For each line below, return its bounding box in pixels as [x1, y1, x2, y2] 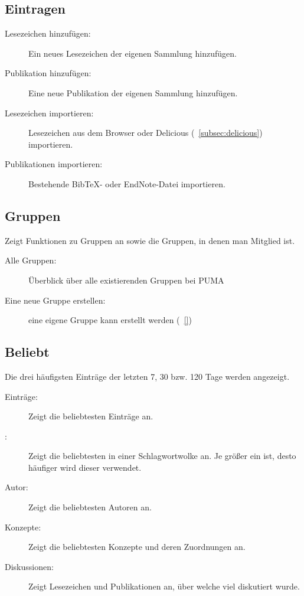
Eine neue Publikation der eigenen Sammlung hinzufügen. [28, 86, 238, 99]
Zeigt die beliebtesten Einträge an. [28, 410, 153, 422]
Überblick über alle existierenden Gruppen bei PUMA [28, 273, 224, 286]
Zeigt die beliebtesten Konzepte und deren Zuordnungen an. [28, 540, 246, 553]
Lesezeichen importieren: [5, 106, 94, 119]
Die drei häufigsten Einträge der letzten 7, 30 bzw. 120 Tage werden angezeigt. [5, 370, 290, 382]
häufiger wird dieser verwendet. [28, 461, 142, 473]
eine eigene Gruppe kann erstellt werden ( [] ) [28, 314, 192, 326]
